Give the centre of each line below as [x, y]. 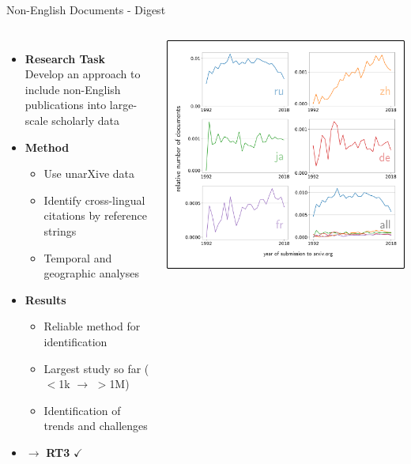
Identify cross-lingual [94, 200]
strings [60, 230]
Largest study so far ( [96, 368]
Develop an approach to [83, 74]
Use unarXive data [89, 174]
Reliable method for [92, 326]
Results [45, 299]
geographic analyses [91, 273]
